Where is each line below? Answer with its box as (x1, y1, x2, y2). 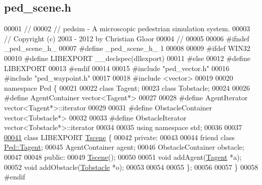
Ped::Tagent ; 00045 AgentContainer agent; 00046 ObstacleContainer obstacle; (4, 142, 244, 152)
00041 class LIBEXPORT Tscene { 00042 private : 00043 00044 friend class (4, 132, 235, 142)
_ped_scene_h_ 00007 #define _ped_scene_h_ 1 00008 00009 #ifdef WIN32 (4, 43, 250, 53)
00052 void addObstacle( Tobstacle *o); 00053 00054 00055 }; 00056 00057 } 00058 (4, 161, 258, 172)
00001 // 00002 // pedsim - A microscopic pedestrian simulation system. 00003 (4, 23, 250, 34)
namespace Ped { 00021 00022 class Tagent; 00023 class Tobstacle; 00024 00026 (4, 82, 250, 93)
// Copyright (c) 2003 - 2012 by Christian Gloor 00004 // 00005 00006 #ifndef (4, 33, 249, 43)
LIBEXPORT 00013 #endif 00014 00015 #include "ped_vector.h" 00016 (4, 63, 230, 73)
